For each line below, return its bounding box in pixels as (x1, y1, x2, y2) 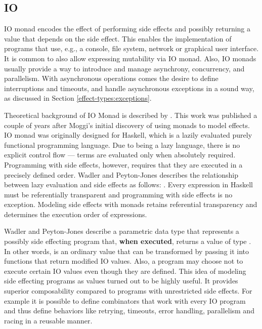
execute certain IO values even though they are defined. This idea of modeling (4, 265, 246, 276)
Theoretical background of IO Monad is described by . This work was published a (4, 109, 257, 120)
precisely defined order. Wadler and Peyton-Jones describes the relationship (4, 169, 239, 180)
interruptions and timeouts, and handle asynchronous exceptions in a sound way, (4, 83, 254, 93)
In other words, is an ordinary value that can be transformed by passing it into (4, 245, 249, 256)
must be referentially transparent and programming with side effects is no (4, 189, 233, 199)
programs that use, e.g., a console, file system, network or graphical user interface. (4, 43, 259, 54)
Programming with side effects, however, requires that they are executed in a (4, 159, 243, 170)
